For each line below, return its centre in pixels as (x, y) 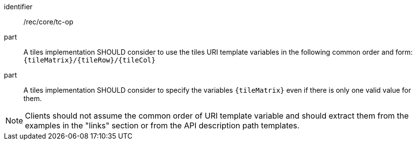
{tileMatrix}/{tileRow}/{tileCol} (90, 60)
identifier (18, 7)
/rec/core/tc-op (48, 22)
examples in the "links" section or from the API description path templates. (162, 125)
